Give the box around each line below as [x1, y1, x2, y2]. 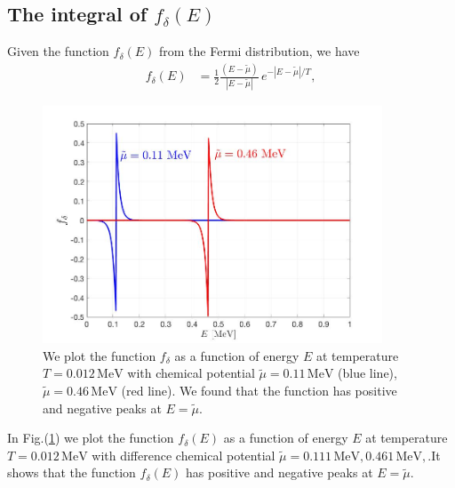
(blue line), [338, 364, 397, 382]
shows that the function [7, 463, 136, 482]
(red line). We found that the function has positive [121, 380, 397, 399]
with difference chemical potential [92, 445, 275, 464]
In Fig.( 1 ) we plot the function [7, 428, 174, 447]
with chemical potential [127, 364, 255, 382]
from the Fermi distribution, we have [159, 42, 360, 60]
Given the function [7, 42, 109, 60]
